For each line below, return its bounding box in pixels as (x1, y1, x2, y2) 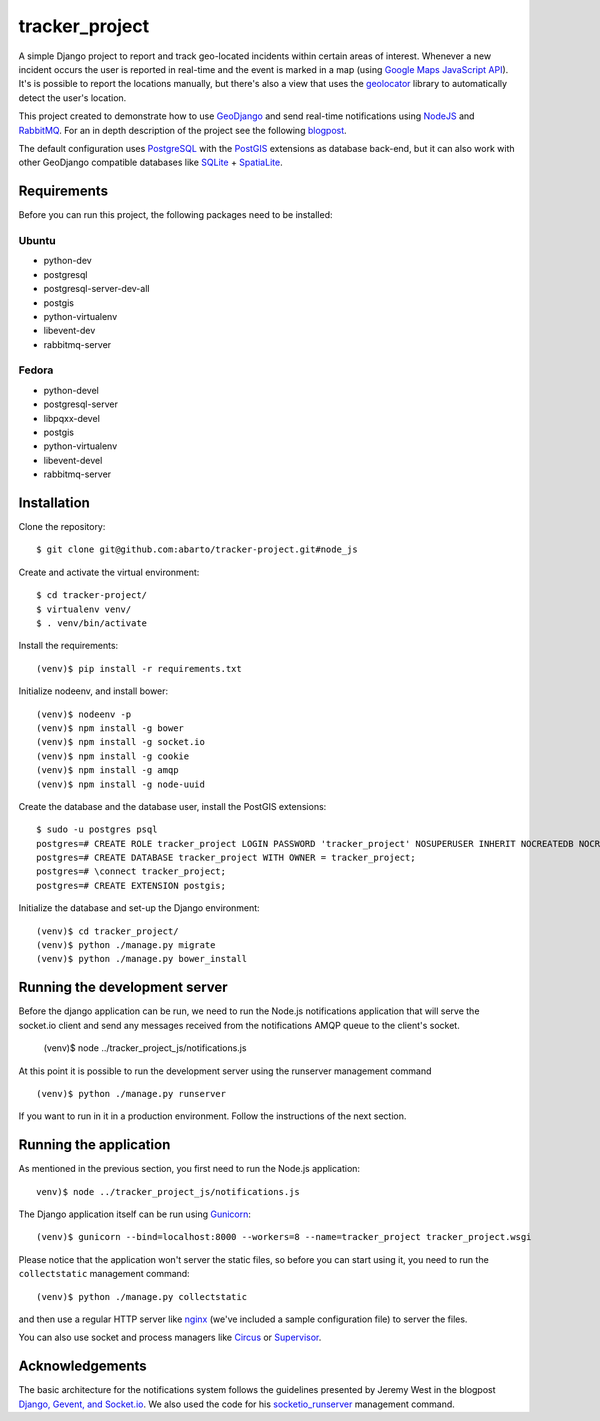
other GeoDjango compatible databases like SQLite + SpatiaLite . (18, 156, 284, 169)
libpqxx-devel (43, 412, 100, 424)
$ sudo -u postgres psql (36, 824, 158, 835)
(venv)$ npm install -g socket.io (36, 736, 205, 748)
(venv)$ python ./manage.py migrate (36, 940, 216, 951)
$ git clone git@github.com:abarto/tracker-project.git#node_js (36, 544, 359, 555)
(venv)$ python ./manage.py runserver (36, 1088, 227, 1099)
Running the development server (18, 979, 229, 996)
